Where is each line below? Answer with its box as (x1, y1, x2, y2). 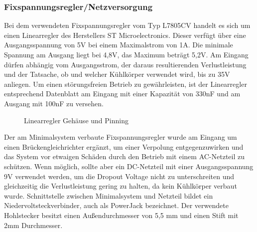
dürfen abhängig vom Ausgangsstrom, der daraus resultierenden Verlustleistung (4, 59, 247, 69)
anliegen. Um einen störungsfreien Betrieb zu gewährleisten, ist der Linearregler (4, 78, 247, 89)
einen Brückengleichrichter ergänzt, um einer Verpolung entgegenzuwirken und (4, 141, 244, 152)
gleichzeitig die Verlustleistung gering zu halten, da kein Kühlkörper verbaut (4, 181, 237, 191)
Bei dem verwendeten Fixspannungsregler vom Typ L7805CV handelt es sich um (4, 20, 251, 30)
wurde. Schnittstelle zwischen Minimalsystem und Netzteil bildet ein (4, 190, 213, 201)
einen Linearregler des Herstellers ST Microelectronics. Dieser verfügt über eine (4, 29, 246, 40)
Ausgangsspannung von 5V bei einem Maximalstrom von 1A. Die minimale (4, 39, 233, 50)
